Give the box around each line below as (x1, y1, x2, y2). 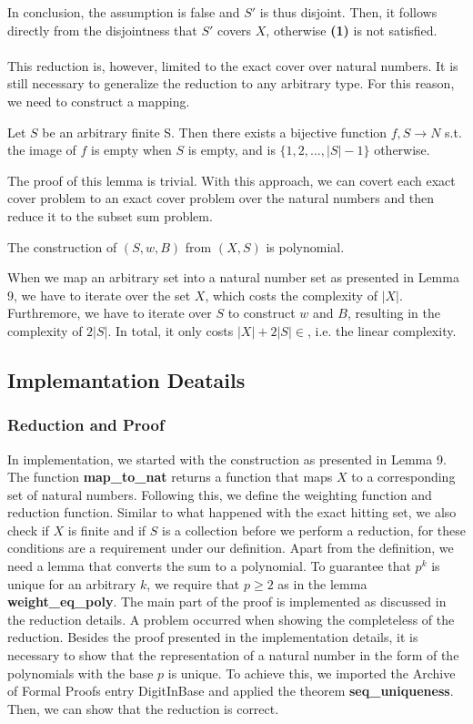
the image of (7, 140, 76, 159)
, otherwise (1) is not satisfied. (266, 20, 438, 39)
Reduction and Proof (7, 413, 165, 436)
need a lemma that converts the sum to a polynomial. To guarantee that (7, 556, 411, 576)
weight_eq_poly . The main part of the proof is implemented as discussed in (7, 592, 447, 611)
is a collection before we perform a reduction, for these (161, 520, 466, 539)
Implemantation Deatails (7, 365, 246, 393)
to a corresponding (351, 467, 456, 486)
